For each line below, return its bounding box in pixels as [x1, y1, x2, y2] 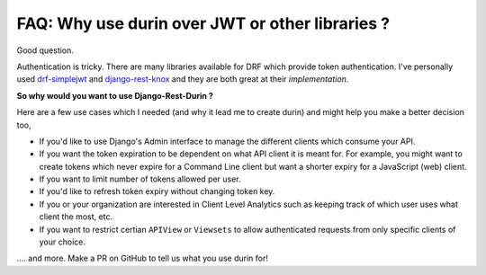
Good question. [16, 45, 74, 56]
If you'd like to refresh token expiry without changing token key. [39, 186, 275, 197]
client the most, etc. [39, 211, 112, 222]
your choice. [39, 236, 85, 247]
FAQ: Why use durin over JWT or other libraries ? [16, 13, 391, 33]
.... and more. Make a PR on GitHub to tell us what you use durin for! [16, 253, 269, 264]
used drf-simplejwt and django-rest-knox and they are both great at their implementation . [16, 74, 349, 84]
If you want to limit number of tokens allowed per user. [39, 173, 242, 184]
